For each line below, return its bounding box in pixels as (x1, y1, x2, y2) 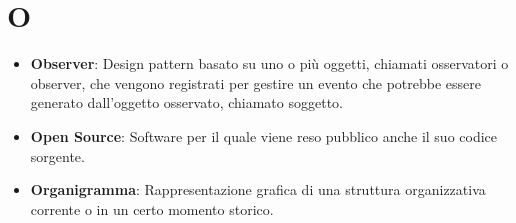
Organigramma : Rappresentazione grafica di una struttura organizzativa (30, 179, 486, 200)
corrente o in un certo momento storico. (30, 198, 274, 219)
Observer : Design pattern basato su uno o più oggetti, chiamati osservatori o (30, 53, 509, 74)
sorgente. (30, 145, 85, 166)
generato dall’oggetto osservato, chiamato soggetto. (30, 92, 343, 113)
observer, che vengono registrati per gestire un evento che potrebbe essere (30, 72, 481, 93)
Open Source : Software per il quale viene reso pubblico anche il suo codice (30, 125, 498, 146)
